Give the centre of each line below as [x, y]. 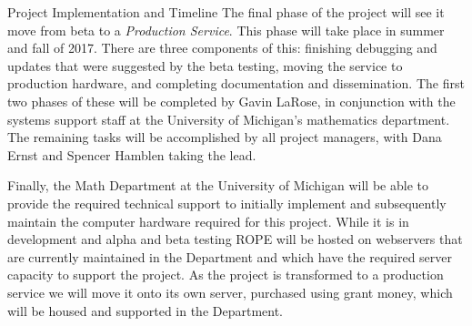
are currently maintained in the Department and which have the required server [230, 256]
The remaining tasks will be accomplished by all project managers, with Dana [225, 137]
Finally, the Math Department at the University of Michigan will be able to [218, 185]
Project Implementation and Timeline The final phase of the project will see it [226, 12]
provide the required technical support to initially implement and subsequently [227, 203]
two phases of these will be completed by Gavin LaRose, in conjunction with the [231, 101]
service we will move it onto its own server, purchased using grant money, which [230, 292]
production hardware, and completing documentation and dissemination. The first [236, 83]
